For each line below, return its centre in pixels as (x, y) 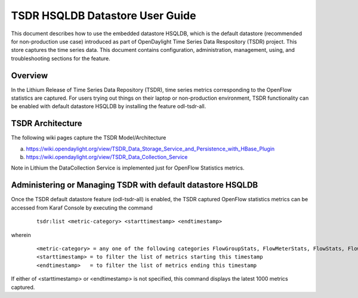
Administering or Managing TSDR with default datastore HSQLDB (135, 185)
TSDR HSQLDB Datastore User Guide (104, 16)
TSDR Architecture (47, 123)
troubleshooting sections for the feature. (61, 58)
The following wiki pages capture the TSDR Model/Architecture (89, 138)
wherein (21, 235)
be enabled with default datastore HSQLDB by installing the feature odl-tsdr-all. (109, 106)
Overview (30, 76)
